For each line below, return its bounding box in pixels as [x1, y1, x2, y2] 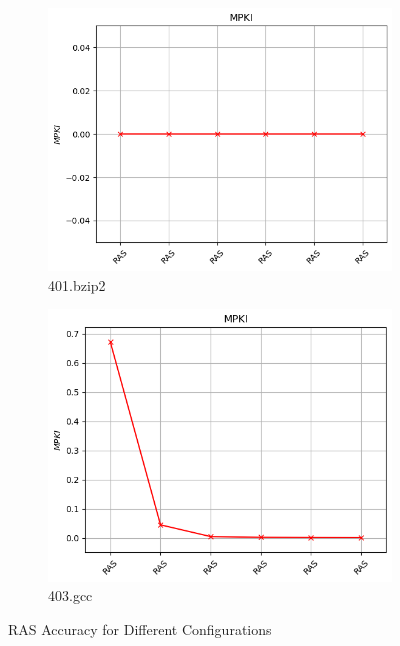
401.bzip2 [48, 274, 106, 295]
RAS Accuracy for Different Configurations [8, 618, 272, 639]
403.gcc [48, 585, 93, 606]
